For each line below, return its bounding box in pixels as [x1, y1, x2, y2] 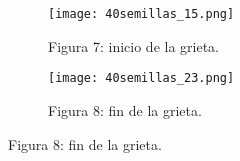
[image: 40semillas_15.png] [48, 7, 235, 21]
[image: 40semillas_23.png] [48, 71, 235, 86]
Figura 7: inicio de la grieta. [48, 35, 220, 56]
